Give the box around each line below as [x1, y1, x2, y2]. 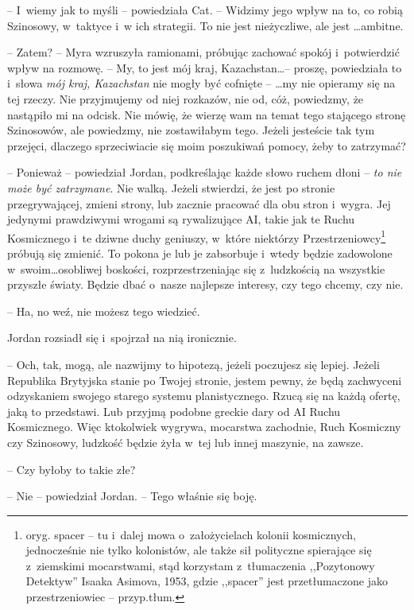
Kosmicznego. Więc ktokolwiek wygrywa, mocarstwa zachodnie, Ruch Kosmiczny [7, 418, 401, 435]
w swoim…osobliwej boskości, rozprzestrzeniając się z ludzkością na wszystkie [7, 260, 385, 277]
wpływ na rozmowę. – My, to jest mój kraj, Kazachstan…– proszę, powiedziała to [7, 59, 402, 76]
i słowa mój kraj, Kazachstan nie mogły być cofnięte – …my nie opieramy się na [7, 75, 396, 91]
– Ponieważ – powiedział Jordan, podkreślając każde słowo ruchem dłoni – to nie [7, 164, 402, 181]
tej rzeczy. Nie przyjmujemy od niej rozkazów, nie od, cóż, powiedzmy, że [7, 90, 364, 107]
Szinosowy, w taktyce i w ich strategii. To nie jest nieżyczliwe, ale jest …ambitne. [7, 17, 404, 33]
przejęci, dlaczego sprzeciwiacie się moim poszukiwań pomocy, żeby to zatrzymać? [7, 137, 406, 153]
